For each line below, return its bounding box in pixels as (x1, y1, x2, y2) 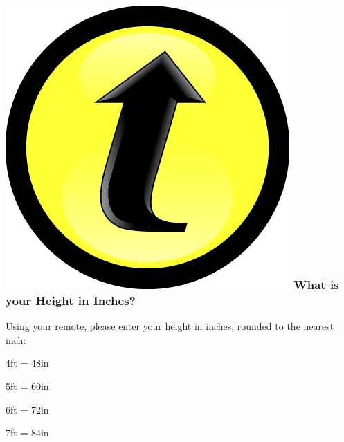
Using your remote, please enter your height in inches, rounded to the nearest (6, 319, 334, 333)
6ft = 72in (6, 402, 49, 416)
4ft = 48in (6, 356, 49, 370)
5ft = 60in (6, 378, 49, 393)
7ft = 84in (6, 425, 49, 440)
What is (293, 275, 339, 293)
